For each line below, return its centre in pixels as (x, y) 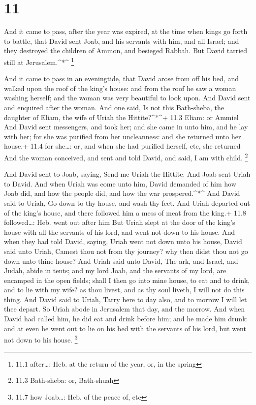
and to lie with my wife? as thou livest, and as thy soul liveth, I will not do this (124, 290)
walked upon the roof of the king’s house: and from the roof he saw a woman (120, 88)
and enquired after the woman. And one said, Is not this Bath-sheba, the (114, 107)
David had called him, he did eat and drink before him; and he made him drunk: (126, 319)
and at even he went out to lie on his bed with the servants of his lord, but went (125, 328)
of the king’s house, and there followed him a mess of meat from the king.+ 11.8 (125, 212)
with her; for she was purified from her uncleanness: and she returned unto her (123, 136)
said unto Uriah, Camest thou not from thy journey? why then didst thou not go (126, 251)
